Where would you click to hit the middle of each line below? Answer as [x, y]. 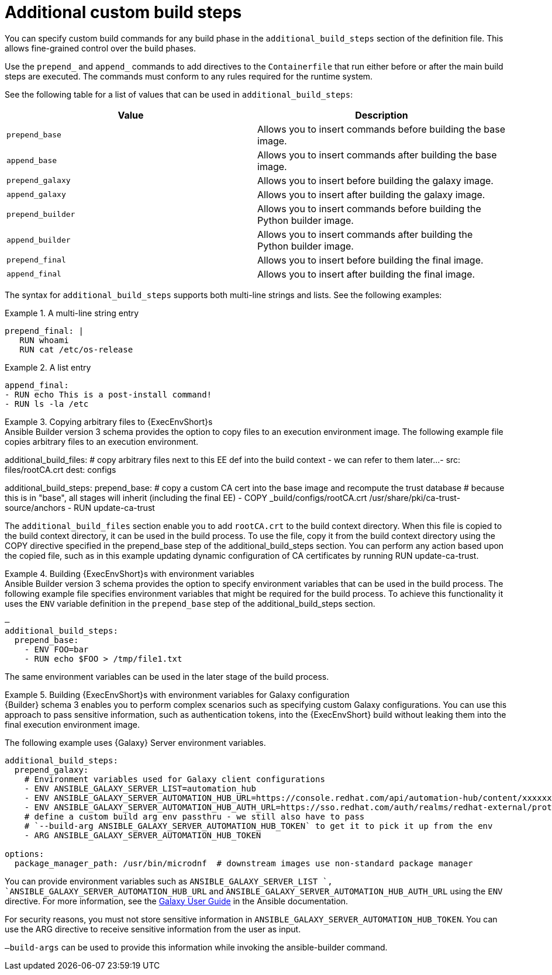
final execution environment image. [72, 724]
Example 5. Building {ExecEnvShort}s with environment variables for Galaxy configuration [177, 694]
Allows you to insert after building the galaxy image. [371, 194]
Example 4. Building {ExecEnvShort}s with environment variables [130, 573]
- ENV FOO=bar [56, 649]
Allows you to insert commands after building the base [377, 155]
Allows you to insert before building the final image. [370, 260]
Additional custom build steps [123, 12]
